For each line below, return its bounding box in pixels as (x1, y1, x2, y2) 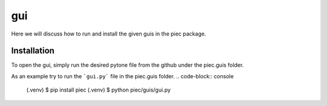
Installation (11, 46, 54, 56)
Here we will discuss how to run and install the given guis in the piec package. (11, 30, 206, 37)
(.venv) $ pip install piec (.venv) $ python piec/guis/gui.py (26, 86, 171, 93)
